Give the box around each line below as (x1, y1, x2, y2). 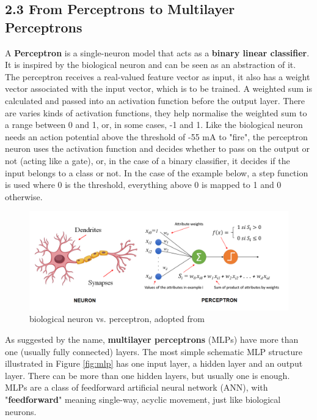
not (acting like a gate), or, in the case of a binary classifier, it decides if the (5, 154, 290, 167)
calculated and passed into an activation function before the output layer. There (5, 94, 305, 107)
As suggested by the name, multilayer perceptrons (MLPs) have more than (5, 332, 299, 345)
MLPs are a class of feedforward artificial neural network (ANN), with (5, 381, 268, 394)
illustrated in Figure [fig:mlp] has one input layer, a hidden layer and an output (5, 357, 303, 370)
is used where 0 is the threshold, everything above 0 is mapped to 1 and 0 (5, 178, 282, 191)
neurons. (5, 405, 37, 418)
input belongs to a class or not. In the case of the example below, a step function (5, 166, 308, 179)
